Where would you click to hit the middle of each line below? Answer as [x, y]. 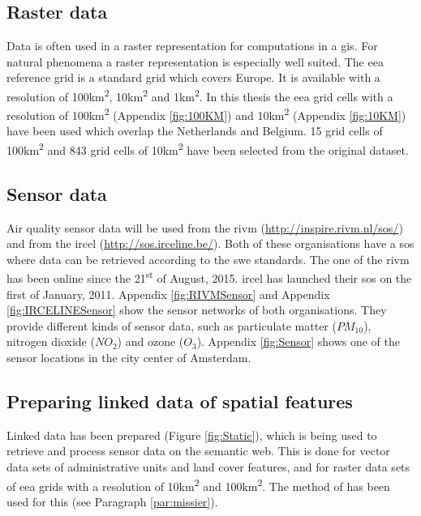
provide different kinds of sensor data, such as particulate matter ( [172, 325]
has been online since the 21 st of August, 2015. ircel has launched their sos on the [209, 277]
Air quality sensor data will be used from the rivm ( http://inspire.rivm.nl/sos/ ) [205, 227]
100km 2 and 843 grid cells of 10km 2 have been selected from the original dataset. [208, 149]
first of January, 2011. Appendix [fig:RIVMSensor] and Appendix [168, 294]
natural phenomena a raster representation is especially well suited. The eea [195, 61]
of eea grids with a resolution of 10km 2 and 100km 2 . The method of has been [198, 484]
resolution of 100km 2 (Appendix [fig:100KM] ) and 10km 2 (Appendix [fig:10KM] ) [206, 114]
